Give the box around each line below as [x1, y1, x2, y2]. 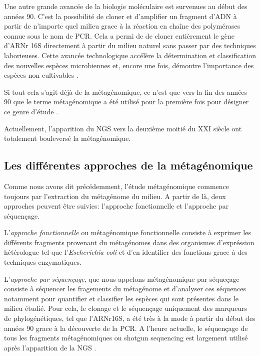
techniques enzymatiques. [4, 257, 81, 267]
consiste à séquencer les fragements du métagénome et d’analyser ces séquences [4, 283, 246, 294]
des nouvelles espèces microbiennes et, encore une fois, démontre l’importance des [4, 60, 254, 70]
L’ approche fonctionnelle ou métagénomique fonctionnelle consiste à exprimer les [4, 227, 251, 238]
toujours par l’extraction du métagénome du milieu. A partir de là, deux [4, 191, 226, 201]
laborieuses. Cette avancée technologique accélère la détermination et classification [4, 50, 256, 60]
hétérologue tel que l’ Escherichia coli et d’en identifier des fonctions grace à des [4, 247, 247, 257]
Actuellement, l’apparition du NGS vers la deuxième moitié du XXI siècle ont [4, 123, 242, 133]
